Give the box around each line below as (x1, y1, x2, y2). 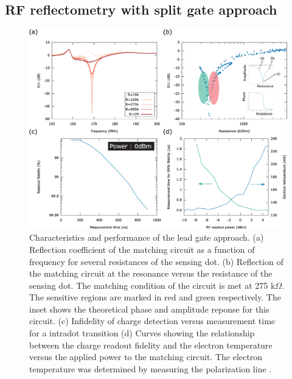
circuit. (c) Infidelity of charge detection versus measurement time (29, 314, 276, 327)
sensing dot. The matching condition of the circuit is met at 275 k (29, 278, 276, 291)
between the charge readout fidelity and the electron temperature (29, 338, 273, 351)
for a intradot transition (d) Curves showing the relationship (29, 327, 255, 339)
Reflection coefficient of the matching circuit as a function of (29, 243, 255, 255)
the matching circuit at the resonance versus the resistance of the (29, 267, 273, 280)
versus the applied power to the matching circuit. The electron (29, 350, 262, 363)
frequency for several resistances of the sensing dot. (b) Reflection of (29, 255, 283, 267)
